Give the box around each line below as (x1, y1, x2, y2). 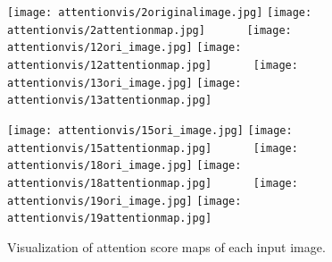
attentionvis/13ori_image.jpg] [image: (7, 76, 242, 89)
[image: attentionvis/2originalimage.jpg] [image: (7, 6, 312, 19)
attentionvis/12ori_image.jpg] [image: (7, 41, 242, 55)
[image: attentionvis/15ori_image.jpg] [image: (7, 123, 293, 137)
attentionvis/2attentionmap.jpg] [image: (7, 23, 292, 37)
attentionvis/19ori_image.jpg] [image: (7, 194, 242, 207)
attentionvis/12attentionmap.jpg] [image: (7, 58, 298, 72)
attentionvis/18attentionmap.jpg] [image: (7, 176, 298, 190)
